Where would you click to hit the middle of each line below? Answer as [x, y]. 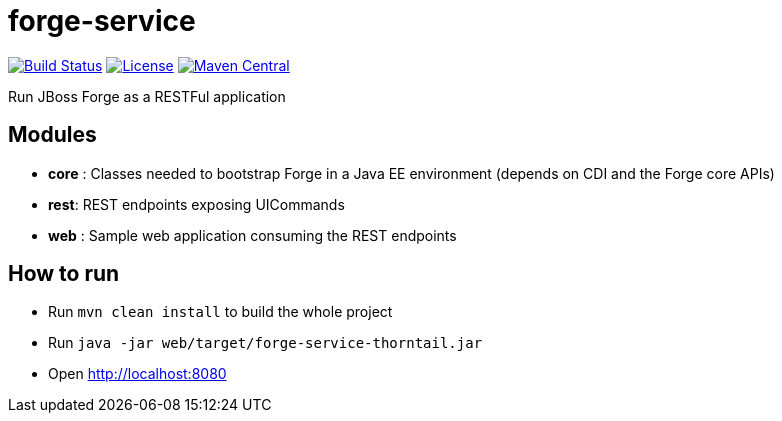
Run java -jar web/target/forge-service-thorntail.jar [265, 343]
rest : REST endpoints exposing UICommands [196, 204]
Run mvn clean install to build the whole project [220, 312]
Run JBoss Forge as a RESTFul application [147, 96]
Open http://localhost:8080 [137, 374]
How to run [64, 274]
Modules [52, 135]
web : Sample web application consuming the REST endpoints [252, 235]
